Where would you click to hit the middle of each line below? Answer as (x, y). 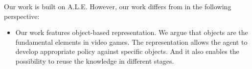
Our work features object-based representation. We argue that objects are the (132, 32)
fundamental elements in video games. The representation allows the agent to (131, 42)
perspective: (22, 16)
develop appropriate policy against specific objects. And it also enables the (127, 51)
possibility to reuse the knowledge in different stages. (95, 60)
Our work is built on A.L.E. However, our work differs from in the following (118, 6)
